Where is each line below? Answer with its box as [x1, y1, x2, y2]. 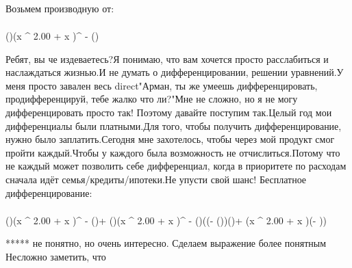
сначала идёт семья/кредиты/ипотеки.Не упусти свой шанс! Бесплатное [5, 172, 307, 187]
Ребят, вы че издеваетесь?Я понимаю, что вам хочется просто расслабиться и [5, 51, 329, 66]
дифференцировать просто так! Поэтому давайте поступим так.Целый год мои [5, 105, 332, 120]
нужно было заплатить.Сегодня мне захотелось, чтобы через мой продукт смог [5, 132, 335, 146]
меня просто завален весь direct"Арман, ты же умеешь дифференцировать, [5, 78, 318, 92]
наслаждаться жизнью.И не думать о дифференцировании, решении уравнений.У [5, 65, 344, 79]
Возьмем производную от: [5, 1, 114, 15]
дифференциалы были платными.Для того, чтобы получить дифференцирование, [5, 118, 342, 133]
